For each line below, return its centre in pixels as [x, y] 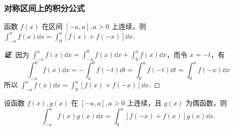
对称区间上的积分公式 [44, 8]
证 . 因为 [17, 54]
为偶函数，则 [206, 103]
